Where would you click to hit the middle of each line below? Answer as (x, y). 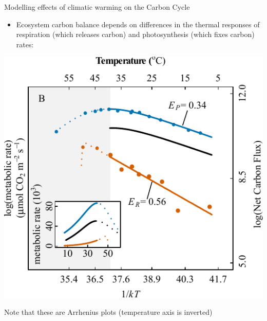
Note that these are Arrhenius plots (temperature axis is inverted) (108, 312)
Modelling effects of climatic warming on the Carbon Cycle (97, 7)
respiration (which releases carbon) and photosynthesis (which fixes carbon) (135, 34)
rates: (25, 44)
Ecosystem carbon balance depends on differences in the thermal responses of (138, 24)
